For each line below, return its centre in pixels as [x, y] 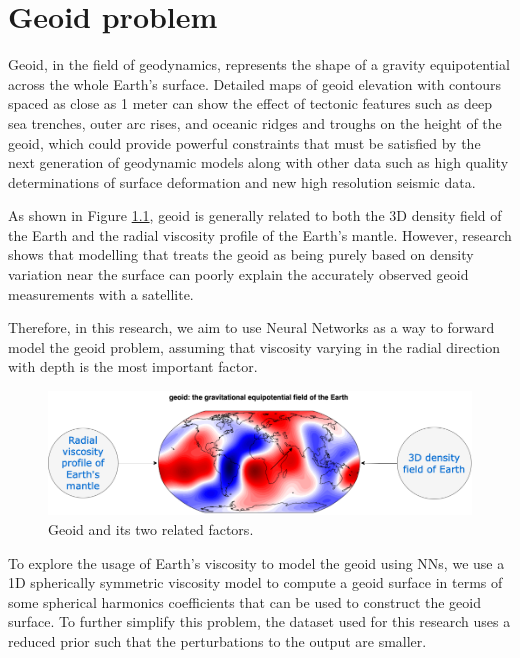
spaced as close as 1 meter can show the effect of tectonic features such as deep [250, 103]
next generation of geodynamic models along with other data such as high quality [258, 162]
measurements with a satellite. [101, 293]
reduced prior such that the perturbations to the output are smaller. [217, 640]
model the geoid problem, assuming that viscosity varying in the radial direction [254, 346]
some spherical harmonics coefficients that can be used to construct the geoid [245, 601]
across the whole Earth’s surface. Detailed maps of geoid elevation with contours [254, 83]
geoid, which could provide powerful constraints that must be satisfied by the [244, 142]
